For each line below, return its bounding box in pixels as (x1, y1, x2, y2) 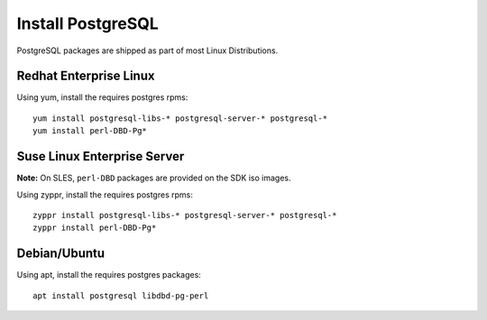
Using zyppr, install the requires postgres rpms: (16, 189, 193, 200)
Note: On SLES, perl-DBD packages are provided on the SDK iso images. (16, 172, 291, 184)
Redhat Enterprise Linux (16, 69, 155, 84)
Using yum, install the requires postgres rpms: (16, 92, 188, 103)
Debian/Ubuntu (16, 246, 106, 261)
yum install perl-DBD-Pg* (32, 126, 148, 136)
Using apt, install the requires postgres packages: (16, 270, 202, 280)
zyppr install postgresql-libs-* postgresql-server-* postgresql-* (32, 210, 337, 220)
